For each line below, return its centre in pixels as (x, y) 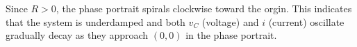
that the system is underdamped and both (96, 21)
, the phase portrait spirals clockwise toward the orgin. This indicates (204, 8)
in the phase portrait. (231, 35)
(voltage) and (230, 21)
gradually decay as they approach (77, 35)
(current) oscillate (306, 21)
